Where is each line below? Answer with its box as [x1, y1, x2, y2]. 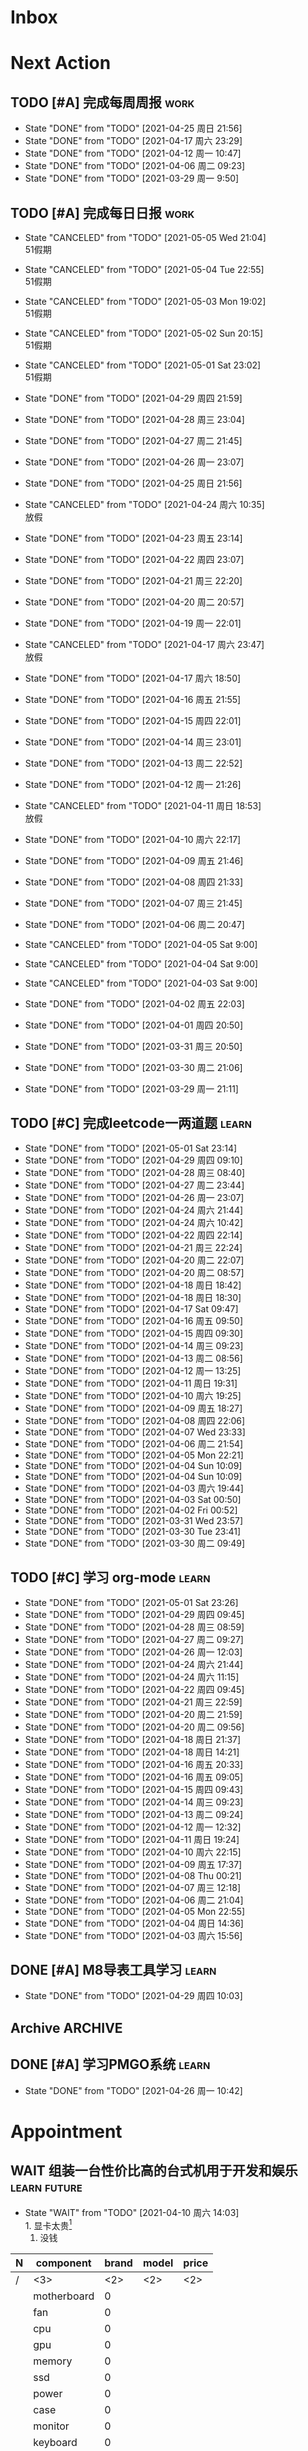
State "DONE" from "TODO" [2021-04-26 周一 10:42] [24, 2084, 243, 2096]
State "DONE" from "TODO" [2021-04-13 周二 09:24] [24, 1808, 244, 1820]
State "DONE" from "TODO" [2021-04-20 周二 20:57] [24, 596, 245, 608]
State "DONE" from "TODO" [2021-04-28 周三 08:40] [24, 1166, 246, 1178]
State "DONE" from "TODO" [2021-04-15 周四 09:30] [24, 1327, 243, 1339]
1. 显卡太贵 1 [24, 2217, 73, 2231]
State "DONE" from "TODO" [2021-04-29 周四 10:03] [24, 1990, 243, 2002]
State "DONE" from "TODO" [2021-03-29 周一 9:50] [24, 172, 240, 185]
